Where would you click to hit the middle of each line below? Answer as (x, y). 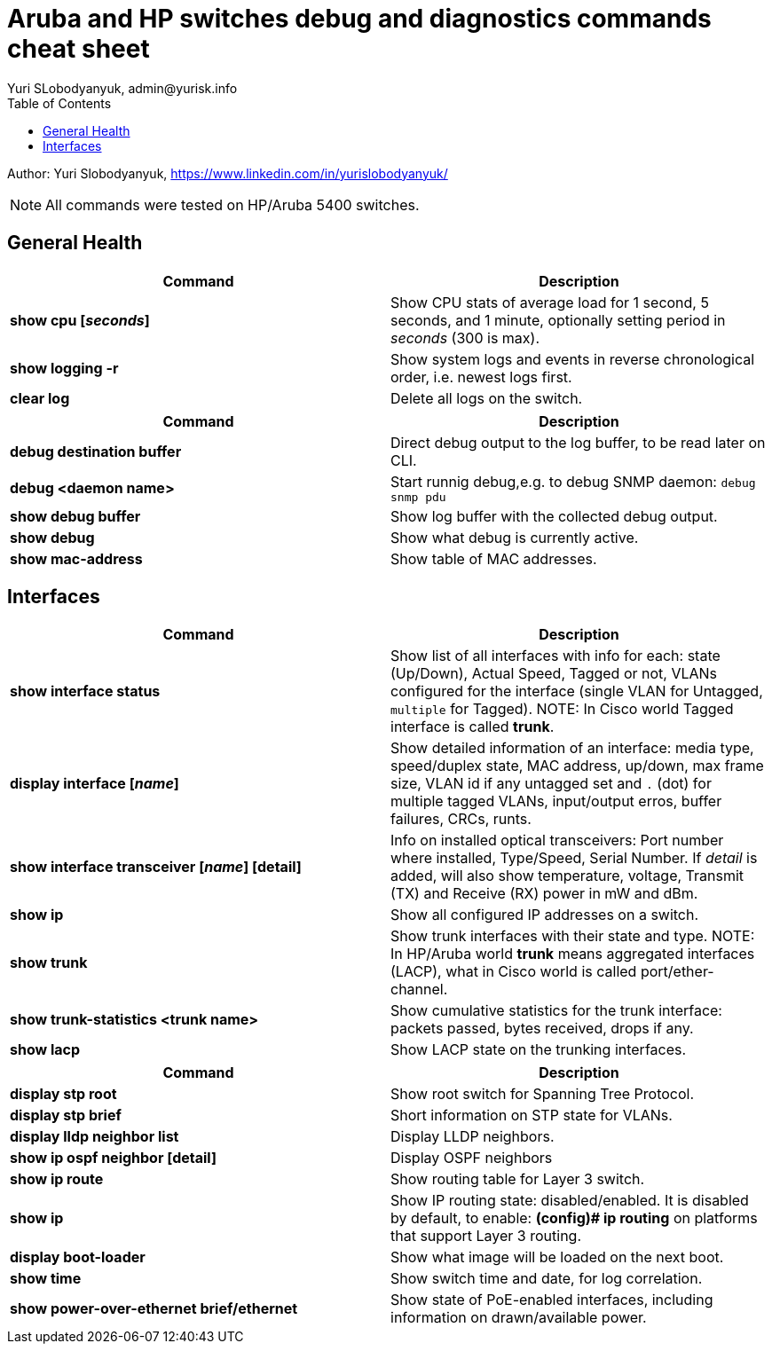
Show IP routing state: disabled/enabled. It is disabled (570, 1201)
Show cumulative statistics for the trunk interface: (556, 1011)
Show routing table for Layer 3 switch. (518, 1179)
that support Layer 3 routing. (486, 1236)
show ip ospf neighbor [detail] (114, 1158)
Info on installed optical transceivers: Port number (557, 840)
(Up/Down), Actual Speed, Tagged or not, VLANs (554, 674)
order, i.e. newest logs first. (481, 377)
